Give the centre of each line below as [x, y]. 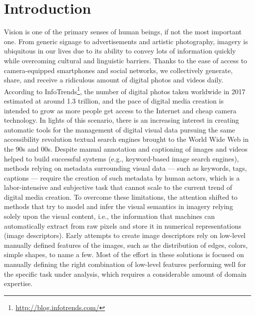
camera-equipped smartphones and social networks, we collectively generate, [118, 70]
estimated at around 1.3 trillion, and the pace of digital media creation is [114, 100]
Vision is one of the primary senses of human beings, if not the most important [123, 32]
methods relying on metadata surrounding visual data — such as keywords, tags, [126, 168]
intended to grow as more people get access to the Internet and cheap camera [120, 110]
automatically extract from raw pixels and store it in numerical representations [123, 225]
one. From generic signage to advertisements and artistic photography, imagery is [126, 41]
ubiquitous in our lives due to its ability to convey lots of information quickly [120, 51]
